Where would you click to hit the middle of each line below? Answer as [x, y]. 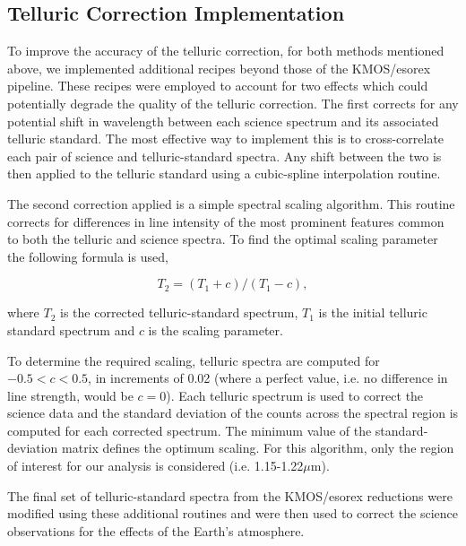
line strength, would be [70, 395]
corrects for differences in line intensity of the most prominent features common [226, 221]
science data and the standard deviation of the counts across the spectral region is [233, 413]
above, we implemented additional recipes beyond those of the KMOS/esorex [219, 68]
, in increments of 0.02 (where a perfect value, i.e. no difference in [268, 378]
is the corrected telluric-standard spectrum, [179, 312]
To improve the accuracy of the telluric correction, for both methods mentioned [226, 51]
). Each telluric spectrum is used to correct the [295, 395]
